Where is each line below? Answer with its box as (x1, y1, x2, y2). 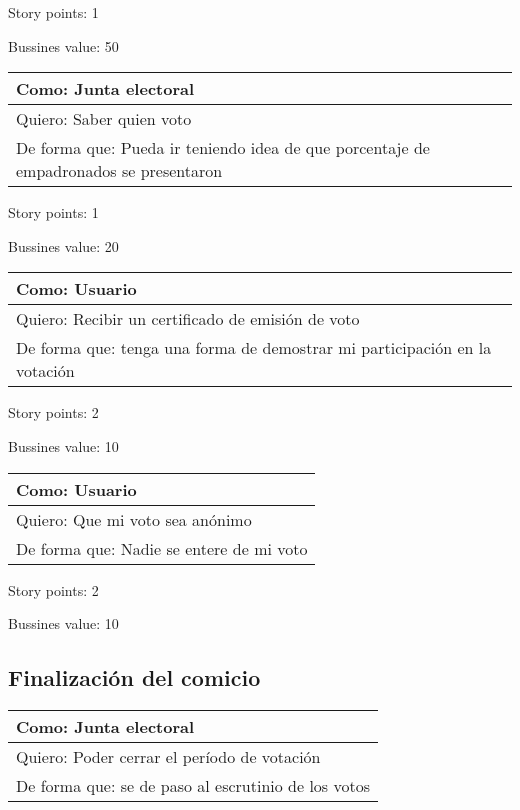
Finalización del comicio (8, 662, 261, 693)
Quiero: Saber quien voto (16, 107, 192, 131)
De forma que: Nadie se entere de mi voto (16, 536, 308, 560)
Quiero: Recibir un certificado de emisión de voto (16, 307, 360, 331)
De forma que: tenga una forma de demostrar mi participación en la (16, 336, 492, 360)
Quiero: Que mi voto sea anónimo (16, 507, 252, 531)
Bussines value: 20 (8, 235, 119, 256)
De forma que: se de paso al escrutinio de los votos (16, 773, 371, 797)
